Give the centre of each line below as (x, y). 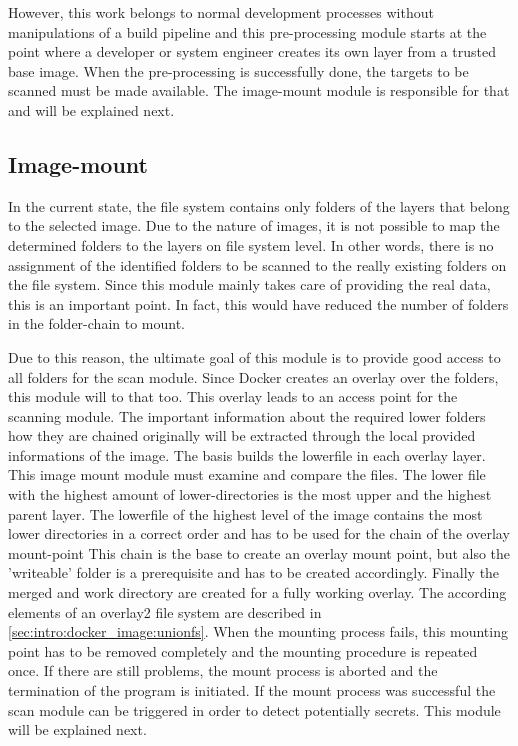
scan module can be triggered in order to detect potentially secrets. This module (254, 709)
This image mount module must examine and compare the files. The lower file (247, 474)
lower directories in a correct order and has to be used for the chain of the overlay (259, 533)
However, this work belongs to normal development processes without (221, 12)
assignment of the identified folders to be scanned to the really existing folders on (257, 264)
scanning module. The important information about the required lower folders (247, 415)
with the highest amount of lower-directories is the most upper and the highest (250, 494)
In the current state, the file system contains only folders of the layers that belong (259, 205)
